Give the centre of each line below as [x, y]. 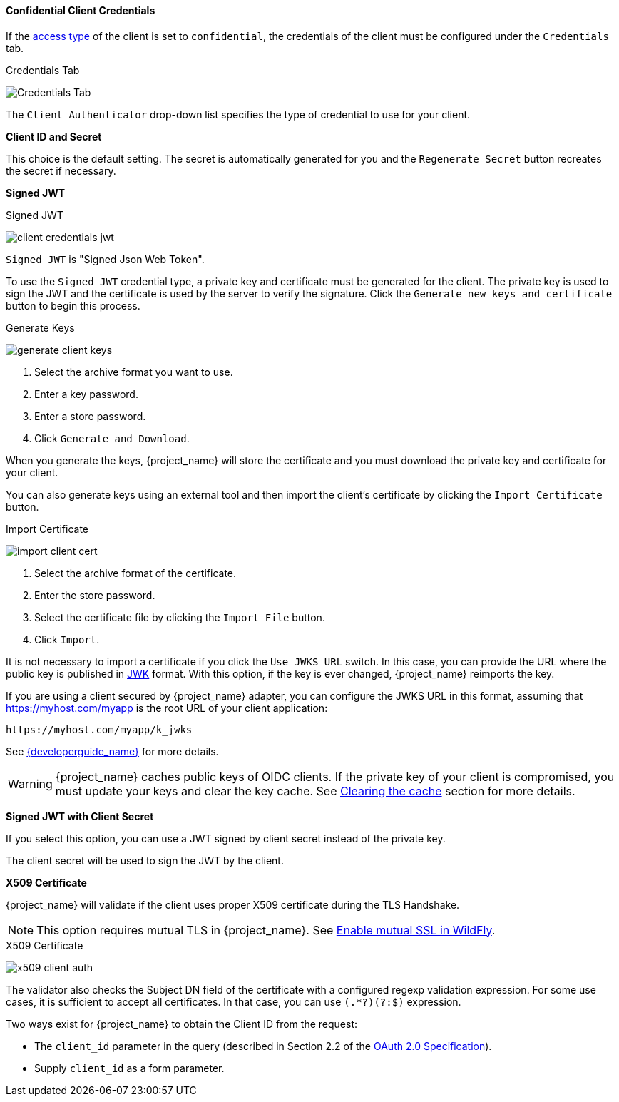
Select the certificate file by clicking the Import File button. [180, 617]
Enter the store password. [95, 595]
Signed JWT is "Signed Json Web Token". [105, 259]
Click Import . [67, 639]
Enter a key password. [86, 394]
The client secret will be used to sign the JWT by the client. [145, 860]
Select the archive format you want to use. [134, 372]
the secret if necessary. [61, 170]
